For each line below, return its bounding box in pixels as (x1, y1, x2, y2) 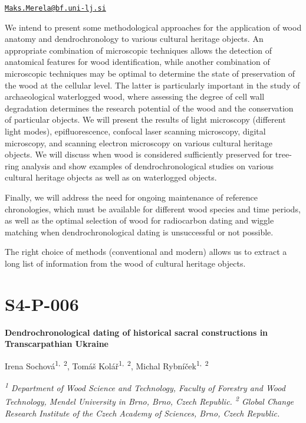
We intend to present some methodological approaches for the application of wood (5, 21, 302, 33)
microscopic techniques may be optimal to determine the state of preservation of (5, 67, 295, 80)
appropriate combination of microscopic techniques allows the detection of (5, 44, 272, 56)
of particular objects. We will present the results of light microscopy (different (5, 113, 286, 126)
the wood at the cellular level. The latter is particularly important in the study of (5, 78, 300, 91)
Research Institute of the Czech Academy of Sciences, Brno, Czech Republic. (5, 406, 280, 419)
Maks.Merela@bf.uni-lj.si (5, 4, 106, 12)
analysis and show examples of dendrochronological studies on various (21, 159, 274, 172)
